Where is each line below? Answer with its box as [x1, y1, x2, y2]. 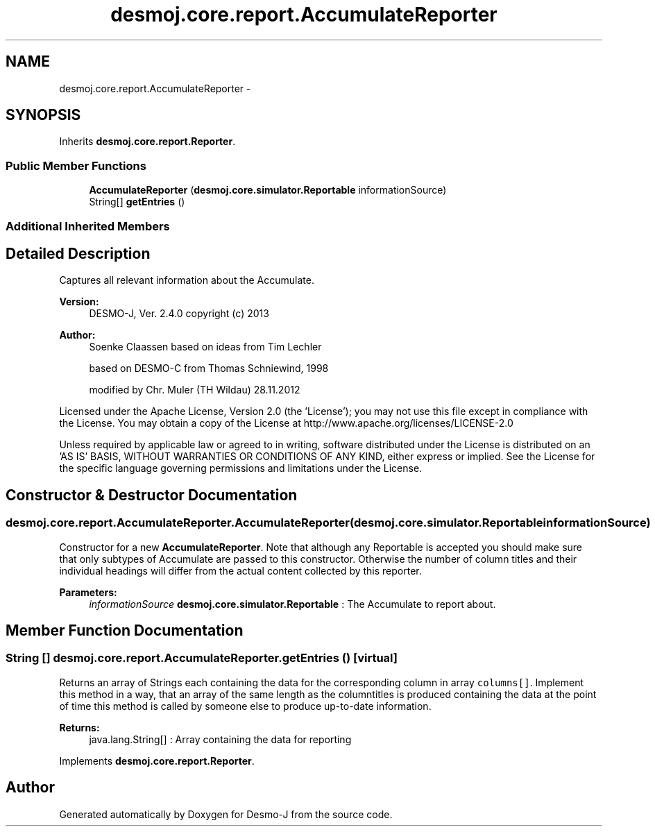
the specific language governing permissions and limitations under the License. [59, 462, 423, 475]
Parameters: [59, 586, 117, 598]
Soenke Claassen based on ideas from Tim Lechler [89, 341, 322, 353]
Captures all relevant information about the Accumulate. [59, 274, 314, 287]
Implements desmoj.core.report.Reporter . [59, 754, 255, 767]
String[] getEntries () [89, 196, 185, 208]
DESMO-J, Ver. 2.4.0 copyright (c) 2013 [89, 307, 269, 320]
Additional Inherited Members [6, 219, 170, 233]
